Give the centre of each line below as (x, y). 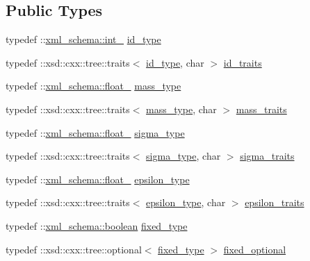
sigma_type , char (183, 156)
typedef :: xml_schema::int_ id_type (83, 39)
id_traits (243, 62)
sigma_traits (267, 156)
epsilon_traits (275, 202)
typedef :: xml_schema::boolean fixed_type (97, 225)
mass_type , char (181, 109)
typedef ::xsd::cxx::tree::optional (74, 249)
